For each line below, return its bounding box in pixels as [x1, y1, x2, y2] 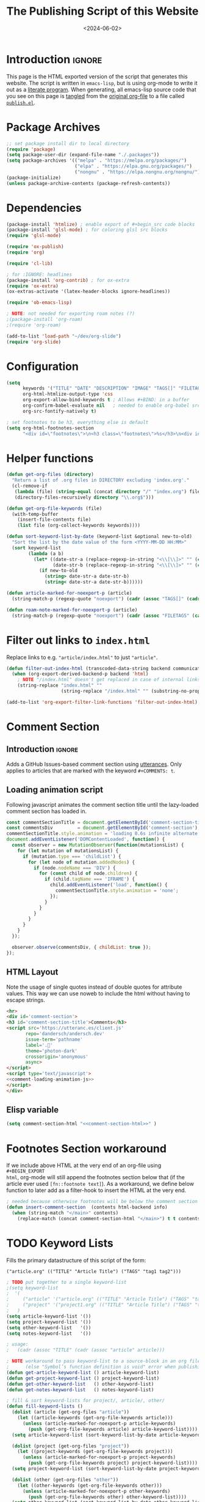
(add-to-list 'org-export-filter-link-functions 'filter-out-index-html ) [6, 699, 198, 705]
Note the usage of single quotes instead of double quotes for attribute [6, 983, 182, 991]
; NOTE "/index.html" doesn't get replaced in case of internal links [17, 677, 201, 683]
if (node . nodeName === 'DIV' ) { [33, 865, 116, 871]
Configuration [6, 360, 79, 373]
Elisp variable [6, 1104, 59, 1115]
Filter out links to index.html [6, 633, 151, 647]
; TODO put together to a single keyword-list [6, 1279, 127, 1285]
